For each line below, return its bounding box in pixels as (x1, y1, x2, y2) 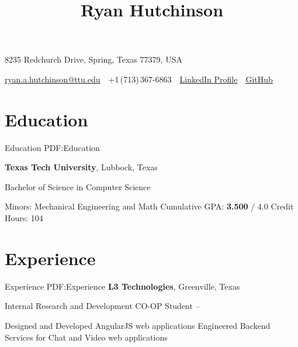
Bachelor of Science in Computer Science (5, 180, 151, 193)
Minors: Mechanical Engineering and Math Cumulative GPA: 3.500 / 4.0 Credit (5, 200, 294, 212)
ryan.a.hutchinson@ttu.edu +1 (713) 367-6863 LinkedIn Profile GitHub (5, 73, 273, 85)
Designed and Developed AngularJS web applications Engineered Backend (5, 319, 271, 331)
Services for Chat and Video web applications (5, 331, 168, 343)
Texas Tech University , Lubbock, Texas (5, 161, 158, 173)
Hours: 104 (5, 212, 43, 224)
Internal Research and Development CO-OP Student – (5, 300, 200, 312)
